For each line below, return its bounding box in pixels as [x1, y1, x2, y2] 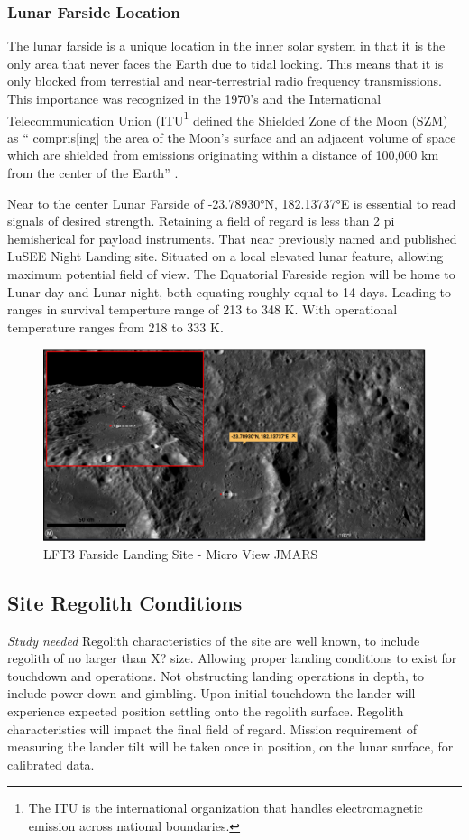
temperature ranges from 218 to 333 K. [7, 317, 224, 336]
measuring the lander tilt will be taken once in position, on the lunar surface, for [7, 737, 454, 756]
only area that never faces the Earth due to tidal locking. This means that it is [7, 53, 444, 72]
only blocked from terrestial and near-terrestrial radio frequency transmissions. [7, 71, 442, 90]
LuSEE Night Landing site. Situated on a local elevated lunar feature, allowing [7, 247, 444, 266]
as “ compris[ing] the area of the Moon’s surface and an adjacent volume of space [7, 127, 456, 146]
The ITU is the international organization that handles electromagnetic [28, 798, 423, 817]
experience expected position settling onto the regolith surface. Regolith [7, 701, 404, 720]
